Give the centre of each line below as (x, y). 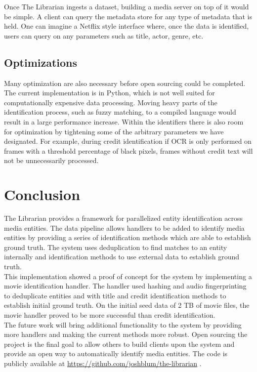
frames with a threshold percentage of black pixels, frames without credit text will (128, 150)
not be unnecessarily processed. (51, 160)
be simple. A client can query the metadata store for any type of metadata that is (128, 16)
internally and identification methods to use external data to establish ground (122, 257)
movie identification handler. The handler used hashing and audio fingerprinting (125, 286)
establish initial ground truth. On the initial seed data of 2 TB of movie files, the (127, 305)
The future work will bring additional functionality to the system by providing (123, 324)
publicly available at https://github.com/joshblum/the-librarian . (103, 363)
